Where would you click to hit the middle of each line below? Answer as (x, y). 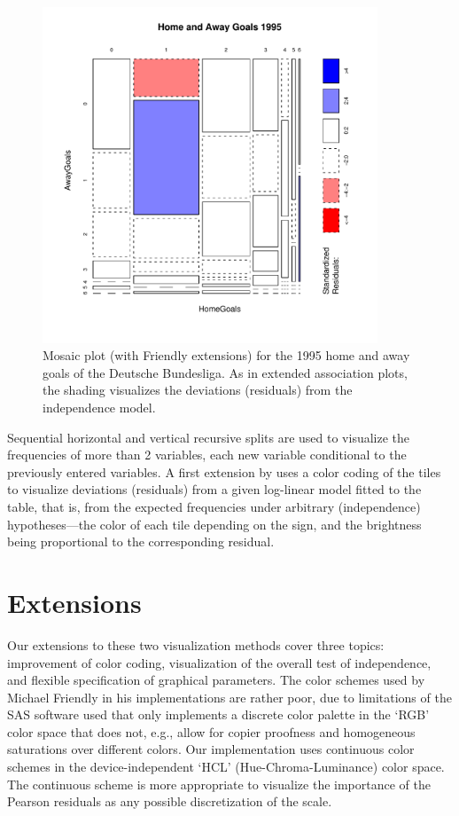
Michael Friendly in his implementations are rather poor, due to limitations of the (229, 697)
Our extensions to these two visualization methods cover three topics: (196, 644)
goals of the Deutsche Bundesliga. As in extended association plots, (225, 372)
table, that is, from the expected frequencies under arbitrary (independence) (214, 507)
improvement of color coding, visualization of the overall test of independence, (219, 662)
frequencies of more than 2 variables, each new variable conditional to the (207, 455)
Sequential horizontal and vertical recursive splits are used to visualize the (209, 437)
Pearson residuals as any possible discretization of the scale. (170, 801)
